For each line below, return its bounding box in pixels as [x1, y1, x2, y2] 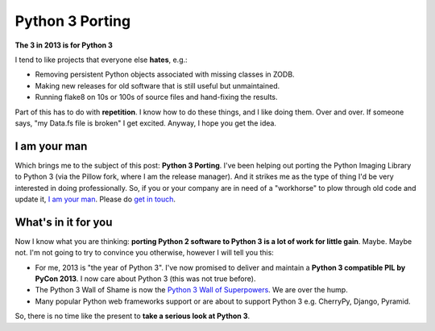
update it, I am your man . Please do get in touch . [14, 194, 176, 204]
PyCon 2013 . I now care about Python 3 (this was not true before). [35, 274, 256, 283]
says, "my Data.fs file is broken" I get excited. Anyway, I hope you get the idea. [14, 118, 277, 128]
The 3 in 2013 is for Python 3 [14, 40, 113, 50]
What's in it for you [14, 215, 113, 229]
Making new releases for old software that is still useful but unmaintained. [35, 81, 280, 90]
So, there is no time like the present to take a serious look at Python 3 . [14, 311, 250, 321]
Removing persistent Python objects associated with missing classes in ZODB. [35, 69, 295, 80]
